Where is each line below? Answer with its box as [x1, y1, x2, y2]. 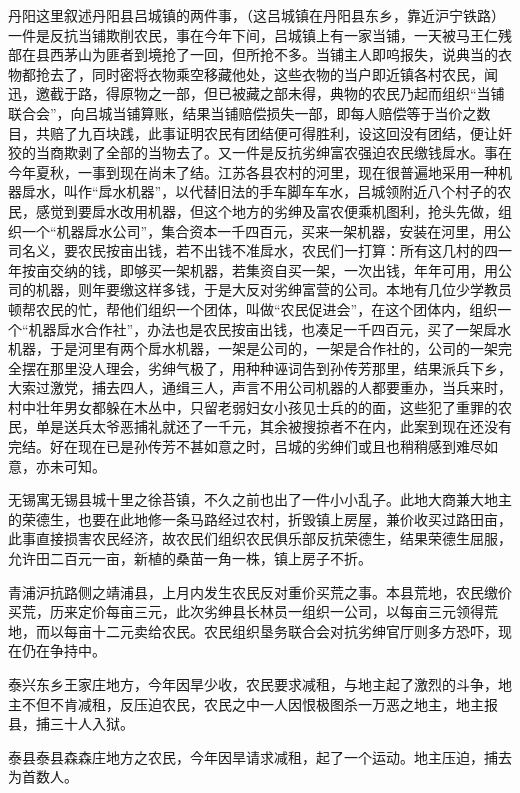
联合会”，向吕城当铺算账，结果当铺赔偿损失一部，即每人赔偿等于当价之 [8, 102, 477, 123]
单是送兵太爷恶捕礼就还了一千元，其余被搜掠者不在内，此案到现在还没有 [35, 416, 512, 437]
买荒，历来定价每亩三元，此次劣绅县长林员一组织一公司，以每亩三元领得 [8, 601, 484, 622]
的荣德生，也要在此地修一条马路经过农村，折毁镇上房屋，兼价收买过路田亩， [8, 508, 512, 529]
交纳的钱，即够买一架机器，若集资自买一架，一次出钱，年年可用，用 [49, 259, 498, 280]
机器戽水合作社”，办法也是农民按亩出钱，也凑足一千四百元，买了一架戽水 [28, 318, 512, 339]
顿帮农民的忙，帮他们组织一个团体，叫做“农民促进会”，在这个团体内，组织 [8, 298, 498, 319]
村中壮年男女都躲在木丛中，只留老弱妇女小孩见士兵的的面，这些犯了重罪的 [8, 396, 498, 417]
